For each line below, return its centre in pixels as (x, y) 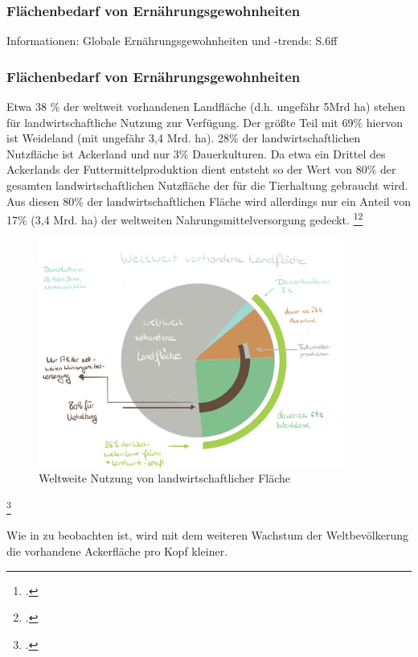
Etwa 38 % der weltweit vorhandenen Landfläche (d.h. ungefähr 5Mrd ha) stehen (206, 107)
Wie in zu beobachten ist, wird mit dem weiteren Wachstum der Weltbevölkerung (208, 535)
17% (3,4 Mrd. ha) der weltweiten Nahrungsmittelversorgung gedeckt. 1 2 (185, 218)
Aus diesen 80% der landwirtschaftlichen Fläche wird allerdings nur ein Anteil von (209, 201)
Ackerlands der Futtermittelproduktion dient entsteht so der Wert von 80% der (201, 169)
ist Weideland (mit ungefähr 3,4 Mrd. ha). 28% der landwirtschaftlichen (184, 138)
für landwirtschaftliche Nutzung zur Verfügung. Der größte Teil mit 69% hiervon (205, 122)
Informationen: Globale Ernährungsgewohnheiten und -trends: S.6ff (172, 41)
